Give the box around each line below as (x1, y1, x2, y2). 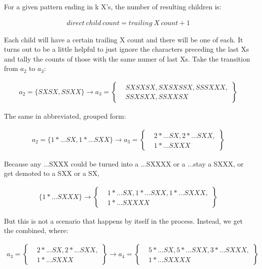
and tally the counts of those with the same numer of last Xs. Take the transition (4, 53, 250, 64)
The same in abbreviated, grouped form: (4, 111, 126, 121)
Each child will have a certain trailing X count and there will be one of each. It (4, 34, 243, 44)
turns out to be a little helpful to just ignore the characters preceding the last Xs (4, 44, 249, 54)
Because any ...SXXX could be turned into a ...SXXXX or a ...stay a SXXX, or (4, 158, 244, 168)
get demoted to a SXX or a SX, (4, 168, 100, 178)
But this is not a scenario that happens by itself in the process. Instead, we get (4, 215, 243, 226)
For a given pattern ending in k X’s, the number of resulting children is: (4, 1, 222, 11)
